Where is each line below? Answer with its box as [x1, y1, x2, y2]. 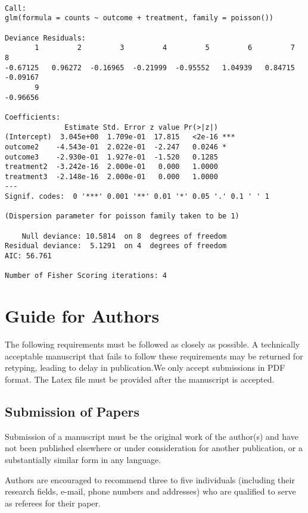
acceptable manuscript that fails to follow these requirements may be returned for [5, 349, 303, 362]
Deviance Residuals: [5, 33, 86, 42]
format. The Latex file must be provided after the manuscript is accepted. [5, 373, 275, 385]
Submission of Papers [5, 402, 140, 420]
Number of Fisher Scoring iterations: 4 [5, 271, 167, 280]
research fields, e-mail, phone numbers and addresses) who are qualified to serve [5, 485, 296, 498]
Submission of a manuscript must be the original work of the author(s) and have [5, 430, 298, 442]
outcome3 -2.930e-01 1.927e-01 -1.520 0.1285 [5, 152, 218, 161]
